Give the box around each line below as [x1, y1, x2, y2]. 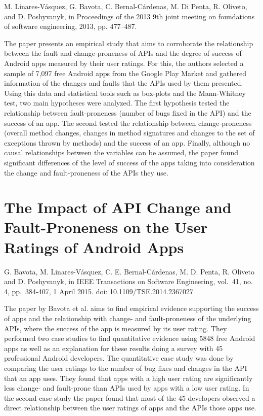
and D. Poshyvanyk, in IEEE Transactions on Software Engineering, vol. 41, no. [4, 276, 253, 287]
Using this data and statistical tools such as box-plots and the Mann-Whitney [4, 87, 246, 98]
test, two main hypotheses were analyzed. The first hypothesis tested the [4, 97, 230, 108]
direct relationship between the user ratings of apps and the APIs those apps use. [4, 402, 256, 413]
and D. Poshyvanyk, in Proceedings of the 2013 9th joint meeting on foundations [4, 11, 255, 21]
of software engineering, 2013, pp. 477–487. [4, 21, 137, 31]
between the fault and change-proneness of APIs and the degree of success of [4, 48, 242, 58]
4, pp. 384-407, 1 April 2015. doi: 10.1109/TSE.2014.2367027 [4, 286, 193, 296]
